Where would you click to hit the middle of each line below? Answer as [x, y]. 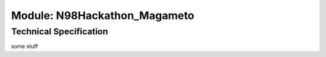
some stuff [25, 46]
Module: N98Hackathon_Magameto [103, 15]
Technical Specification [60, 31]
